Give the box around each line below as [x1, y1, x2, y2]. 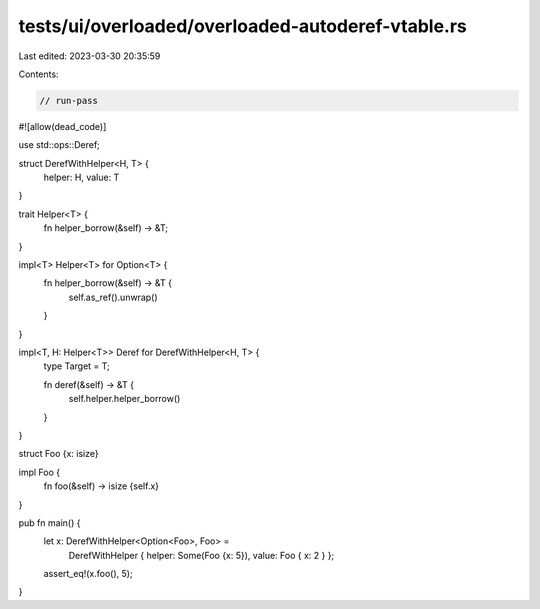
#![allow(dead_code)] [18, 120, 107, 132]
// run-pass [39, 95, 99, 106]
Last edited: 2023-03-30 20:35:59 [18, 50, 161, 62]
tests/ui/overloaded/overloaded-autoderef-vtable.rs [18, 15, 467, 37]
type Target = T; [43, 360, 110, 372]
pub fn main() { [18, 516, 81, 529]
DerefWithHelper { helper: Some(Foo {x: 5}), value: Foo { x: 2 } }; [68, 549, 335, 561]
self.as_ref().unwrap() [68, 291, 159, 303]
